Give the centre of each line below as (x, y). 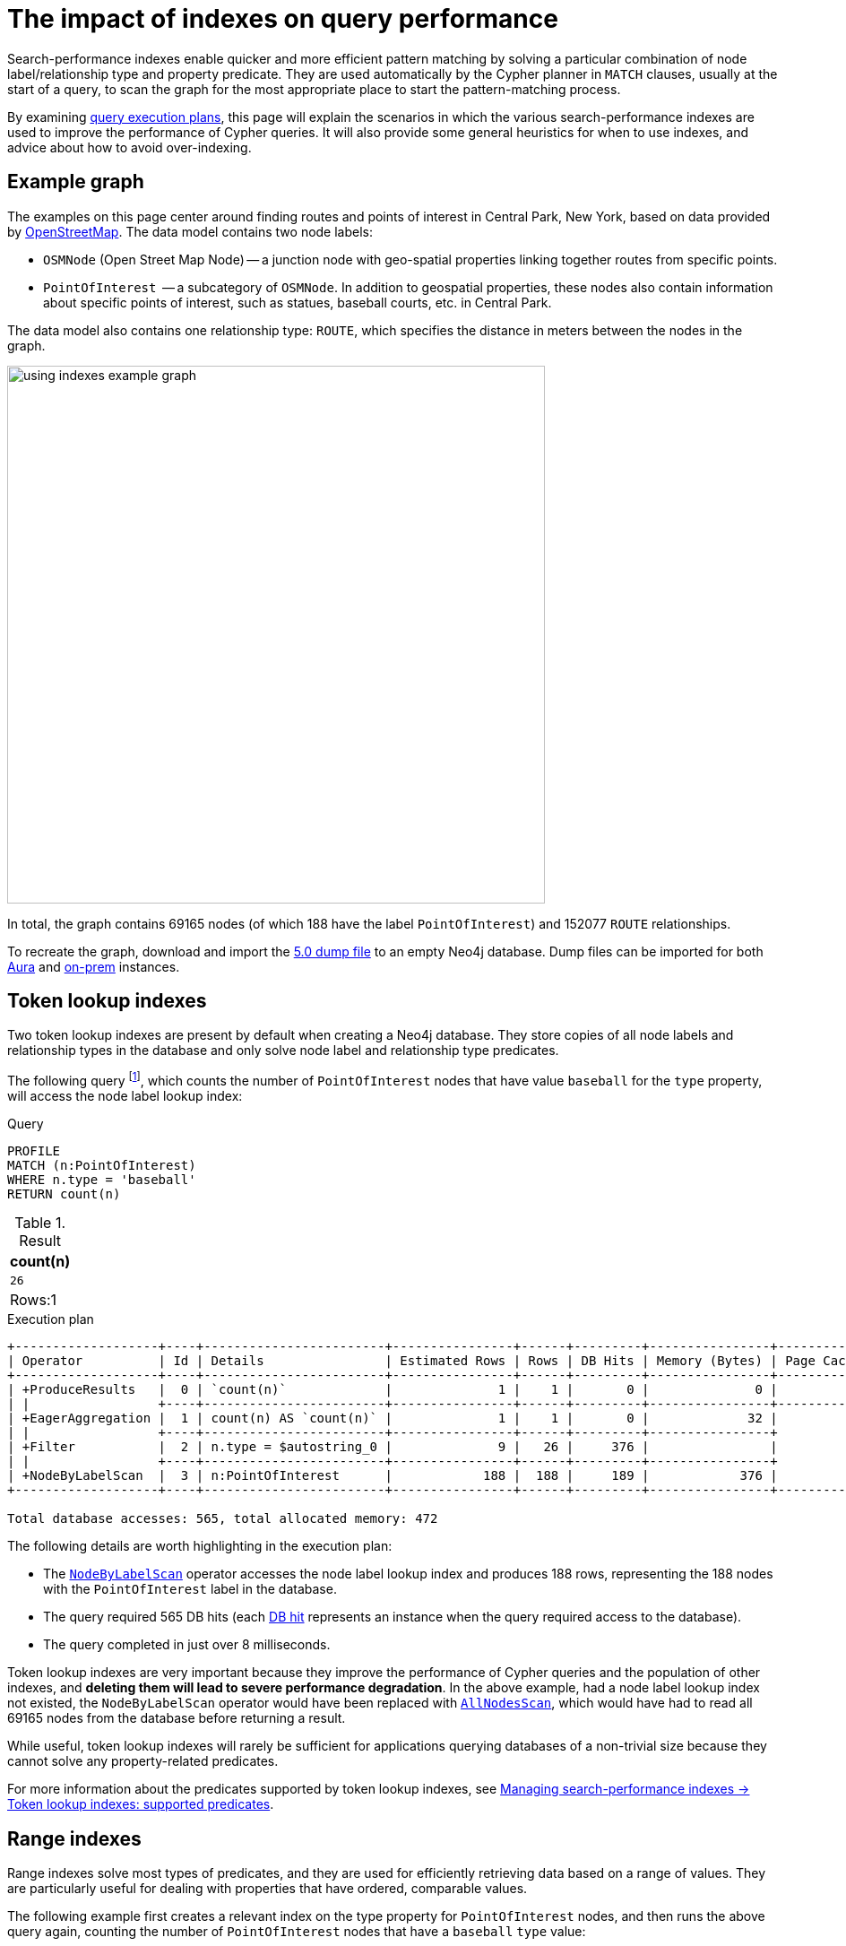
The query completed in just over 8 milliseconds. (187, 1645)
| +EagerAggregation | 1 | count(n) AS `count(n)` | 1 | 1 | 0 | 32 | (393, 1418)
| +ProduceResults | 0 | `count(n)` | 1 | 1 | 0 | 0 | (393, 1390)
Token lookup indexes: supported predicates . (141, 1804)
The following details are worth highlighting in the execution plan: (200, 1546)
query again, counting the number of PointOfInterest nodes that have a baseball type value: (297, 1931)
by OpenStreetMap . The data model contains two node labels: (190, 231)
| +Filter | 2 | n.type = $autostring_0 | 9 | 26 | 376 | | (393, 1447)
